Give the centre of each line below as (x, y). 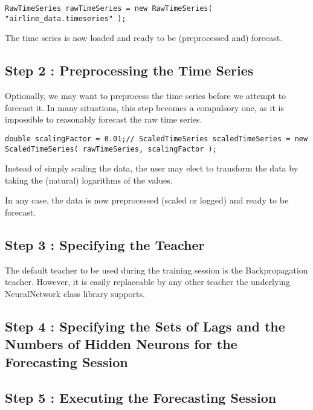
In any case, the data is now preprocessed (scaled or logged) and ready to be (147, 200)
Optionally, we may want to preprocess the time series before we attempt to (146, 96)
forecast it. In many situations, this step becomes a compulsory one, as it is (144, 107)
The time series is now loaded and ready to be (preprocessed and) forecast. (144, 38)
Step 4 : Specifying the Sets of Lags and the (145, 326)
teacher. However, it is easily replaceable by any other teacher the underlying (148, 282)
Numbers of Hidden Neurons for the (121, 344)
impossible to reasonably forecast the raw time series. (104, 119)
